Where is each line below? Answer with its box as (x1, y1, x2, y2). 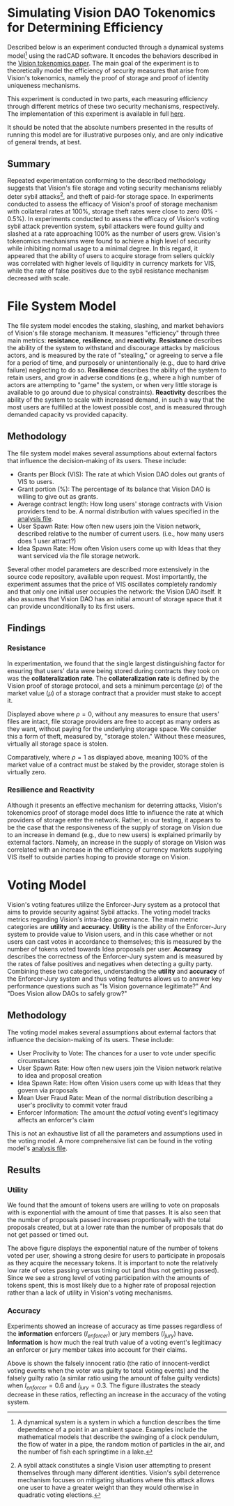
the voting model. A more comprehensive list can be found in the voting (7, 1136, 212, 1145)
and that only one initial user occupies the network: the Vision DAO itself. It (7, 587, 221, 596)
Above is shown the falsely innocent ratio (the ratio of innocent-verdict (7, 1359, 210, 1368)
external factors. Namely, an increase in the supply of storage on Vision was (7, 838, 226, 846)
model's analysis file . (7, 1144, 68, 1152)
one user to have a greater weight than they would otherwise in (17, 1484, 199, 1492)
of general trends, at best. (7, 137, 82, 146)
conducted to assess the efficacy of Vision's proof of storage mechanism (7, 200, 218, 209)
